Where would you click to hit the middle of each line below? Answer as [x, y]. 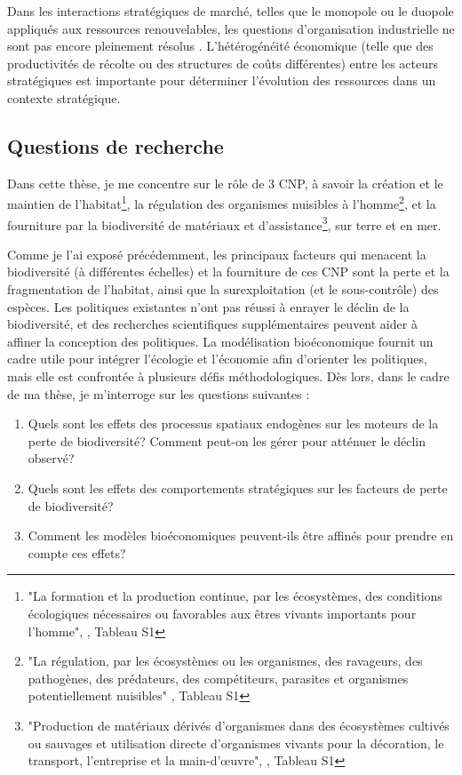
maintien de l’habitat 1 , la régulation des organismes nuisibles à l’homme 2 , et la [222, 203]
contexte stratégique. [64, 97]
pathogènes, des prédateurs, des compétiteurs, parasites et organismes [218, 678]
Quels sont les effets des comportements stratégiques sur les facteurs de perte [238, 487]
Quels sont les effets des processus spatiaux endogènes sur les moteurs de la [233, 423]
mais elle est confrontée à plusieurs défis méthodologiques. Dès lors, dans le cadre [228, 376]
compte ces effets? [77, 552]
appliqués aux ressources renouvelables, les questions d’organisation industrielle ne [231, 28]
